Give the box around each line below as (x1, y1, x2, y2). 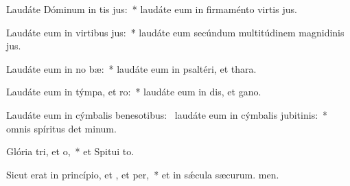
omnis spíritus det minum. (6, 121, 117, 135)
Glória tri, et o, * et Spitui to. (6, 144, 135, 159)
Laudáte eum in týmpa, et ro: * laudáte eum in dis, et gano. (6, 84, 261, 99)
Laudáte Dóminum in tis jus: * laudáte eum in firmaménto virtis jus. (6, 2, 297, 16)
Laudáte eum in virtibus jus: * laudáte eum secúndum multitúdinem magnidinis (6, 25, 345, 39)
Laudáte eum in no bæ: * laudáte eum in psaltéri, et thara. (6, 61, 257, 75)
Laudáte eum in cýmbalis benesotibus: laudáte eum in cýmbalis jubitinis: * (6, 107, 328, 121)
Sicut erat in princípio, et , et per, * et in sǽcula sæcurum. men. (6, 167, 279, 181)
